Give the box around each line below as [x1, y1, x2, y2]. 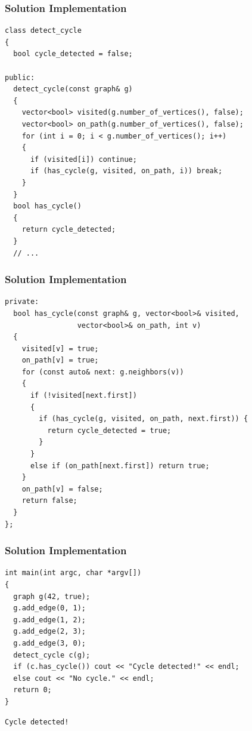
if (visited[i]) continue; [30, 155, 137, 164]
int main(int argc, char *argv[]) [5, 569, 142, 578]
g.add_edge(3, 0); [13, 638, 86, 647]
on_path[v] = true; [21, 356, 99, 365]
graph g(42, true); [13, 592, 91, 601]
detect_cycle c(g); [13, 650, 91, 659]
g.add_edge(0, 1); [13, 604, 86, 613]
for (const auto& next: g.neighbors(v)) [21, 367, 184, 376]
